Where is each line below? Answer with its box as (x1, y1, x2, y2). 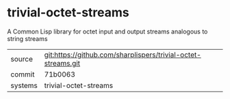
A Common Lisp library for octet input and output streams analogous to (7, 27, 208, 36)
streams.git (44, 58, 81, 68)
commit (10, 70, 35, 79)
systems (10, 81, 38, 90)
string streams (7, 34, 48, 42)
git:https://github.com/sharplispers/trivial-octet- (44, 50, 202, 59)
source (10, 54, 33, 63)
